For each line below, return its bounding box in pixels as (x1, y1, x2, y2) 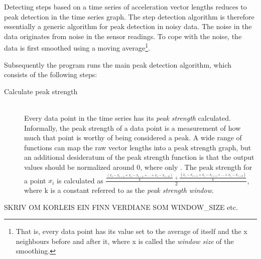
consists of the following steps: (4, 69, 97, 80)
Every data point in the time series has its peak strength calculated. (24, 113, 231, 123)
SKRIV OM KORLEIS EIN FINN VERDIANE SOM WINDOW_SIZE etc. (4, 201, 238, 212)
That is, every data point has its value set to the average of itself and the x (16, 226, 247, 236)
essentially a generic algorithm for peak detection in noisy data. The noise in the (4, 21, 252, 32)
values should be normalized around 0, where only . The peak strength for (24, 161, 252, 172)
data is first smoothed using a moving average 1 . (4, 41, 150, 53)
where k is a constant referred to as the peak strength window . (24, 185, 214, 195)
